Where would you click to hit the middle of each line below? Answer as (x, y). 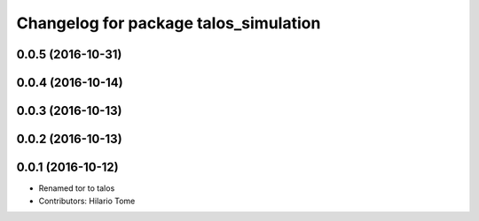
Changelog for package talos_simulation (169, 23)
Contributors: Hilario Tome (87, 201)
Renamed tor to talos (77, 188)
